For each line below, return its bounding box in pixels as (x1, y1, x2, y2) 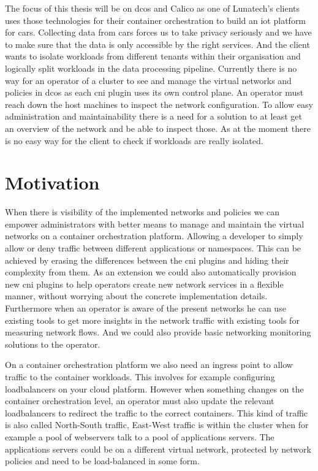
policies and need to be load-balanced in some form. (5, 454, 200, 467)
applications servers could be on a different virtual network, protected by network (5, 442, 311, 455)
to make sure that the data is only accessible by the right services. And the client (5, 37, 310, 50)
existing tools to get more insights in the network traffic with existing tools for (5, 313, 300, 326)
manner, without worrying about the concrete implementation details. (5, 289, 268, 302)
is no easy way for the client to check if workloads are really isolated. (5, 134, 263, 147)
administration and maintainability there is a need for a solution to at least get (5, 110, 303, 123)
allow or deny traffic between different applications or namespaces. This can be (5, 242, 301, 255)
